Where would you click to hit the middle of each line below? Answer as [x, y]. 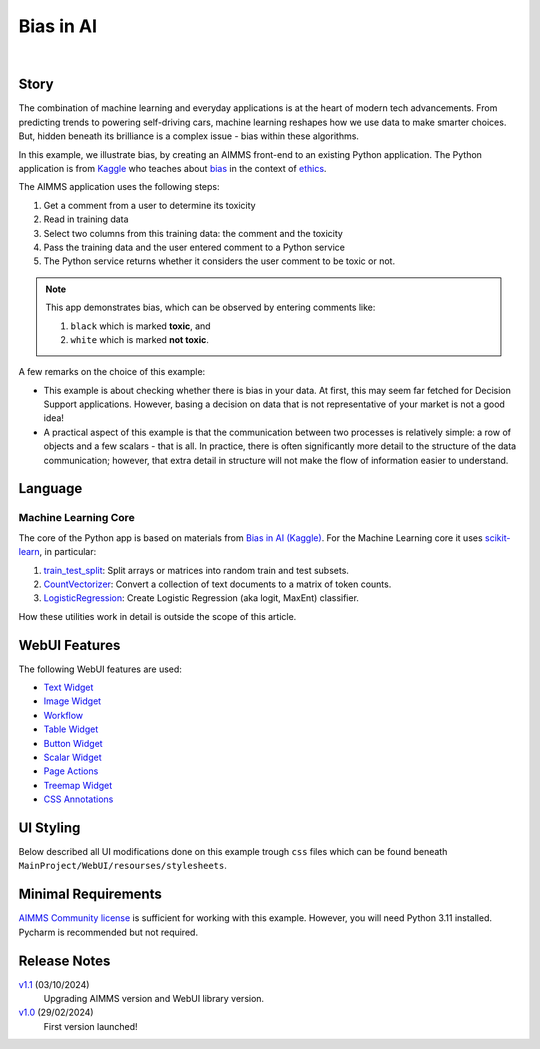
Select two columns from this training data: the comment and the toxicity [193, 233]
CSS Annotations [78, 799]
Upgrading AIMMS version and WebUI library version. [154, 999]
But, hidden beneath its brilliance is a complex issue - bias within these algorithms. [189, 136]
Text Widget [68, 687]
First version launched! [91, 1026]
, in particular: [68, 552]
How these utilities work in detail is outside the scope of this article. [157, 616]
